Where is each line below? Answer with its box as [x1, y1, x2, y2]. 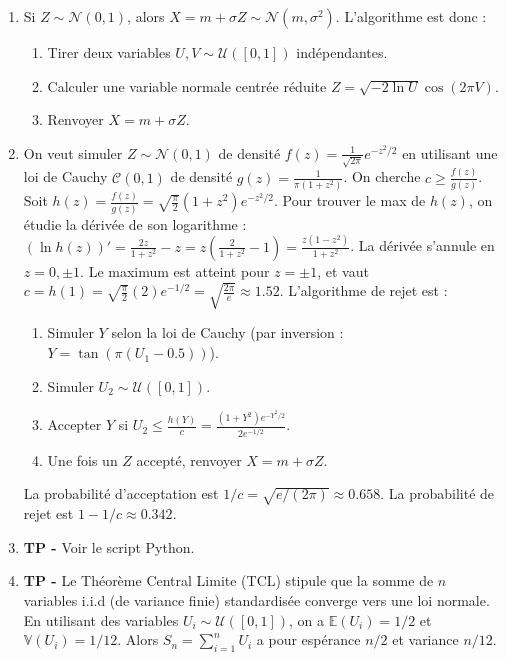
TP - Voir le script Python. [23, 536, 195, 557]
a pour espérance [256, 629, 361, 650]
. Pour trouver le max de [274, 190, 426, 211]
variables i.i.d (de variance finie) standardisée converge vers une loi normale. [23, 589, 490, 610]
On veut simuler [23, 142, 123, 163]
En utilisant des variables [23, 609, 179, 630]
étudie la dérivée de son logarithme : [23, 213, 247, 234]
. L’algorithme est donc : [335, 6, 487, 26]
